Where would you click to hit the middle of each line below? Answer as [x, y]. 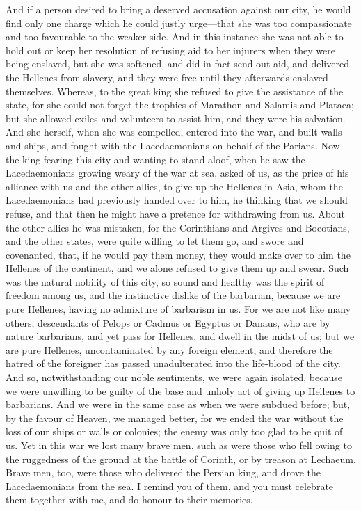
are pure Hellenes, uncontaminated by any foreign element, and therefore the [169, 349]
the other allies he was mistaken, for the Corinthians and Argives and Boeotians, [178, 227]
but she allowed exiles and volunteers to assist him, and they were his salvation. [176, 118]
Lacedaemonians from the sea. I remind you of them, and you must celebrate [170, 486]
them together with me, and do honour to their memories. [129, 500]
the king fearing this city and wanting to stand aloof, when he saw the [155, 159]
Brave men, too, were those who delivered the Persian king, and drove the [163, 472]
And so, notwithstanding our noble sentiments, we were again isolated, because [174, 377]
